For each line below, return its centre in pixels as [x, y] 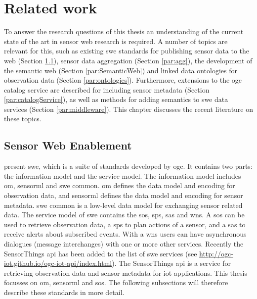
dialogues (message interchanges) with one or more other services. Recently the [124, 244]
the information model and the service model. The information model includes [123, 175]
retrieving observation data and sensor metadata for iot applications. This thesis [126, 273]
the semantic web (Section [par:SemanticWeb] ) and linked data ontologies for [121, 70]
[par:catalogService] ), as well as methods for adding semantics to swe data [116, 99]
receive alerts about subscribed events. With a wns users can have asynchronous [125, 234]
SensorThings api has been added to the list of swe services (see [101, 253]
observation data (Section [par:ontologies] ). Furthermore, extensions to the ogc [123, 80]
